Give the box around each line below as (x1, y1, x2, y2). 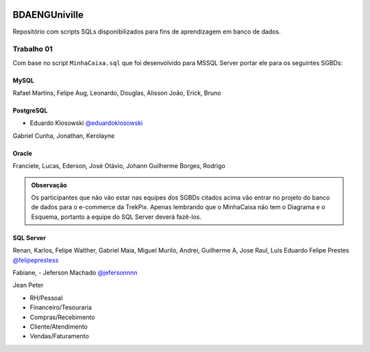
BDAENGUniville (12, 9, 84, 21)
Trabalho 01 (12, 45, 53, 54)
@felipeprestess (12, 256, 59, 264)
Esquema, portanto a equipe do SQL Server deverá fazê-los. (31, 213, 202, 221)
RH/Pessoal (29, 294, 63, 302)
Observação (31, 180, 68, 189)
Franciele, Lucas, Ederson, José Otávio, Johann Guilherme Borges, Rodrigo (12, 162, 225, 170)
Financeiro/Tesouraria (29, 303, 92, 312)
